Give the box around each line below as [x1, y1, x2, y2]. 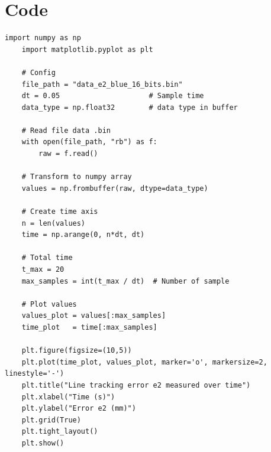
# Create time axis [21, 207, 98, 216]
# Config [21, 68, 56, 77]
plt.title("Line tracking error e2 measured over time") [21, 381, 251, 389]
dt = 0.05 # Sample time [21, 92, 204, 100]
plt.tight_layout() [21, 427, 98, 436]
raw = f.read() [38, 149, 98, 158]
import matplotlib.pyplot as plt [21, 45, 153, 54]
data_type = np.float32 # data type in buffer [21, 103, 238, 112]
